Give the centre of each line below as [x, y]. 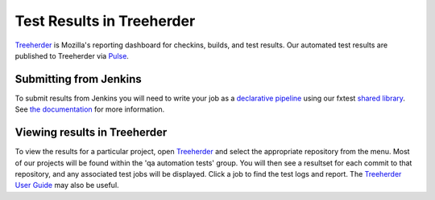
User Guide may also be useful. [67, 186]
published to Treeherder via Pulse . [72, 55]
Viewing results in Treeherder [91, 133]
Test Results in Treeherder [105, 21]
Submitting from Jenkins [79, 79]
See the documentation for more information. [90, 109]
